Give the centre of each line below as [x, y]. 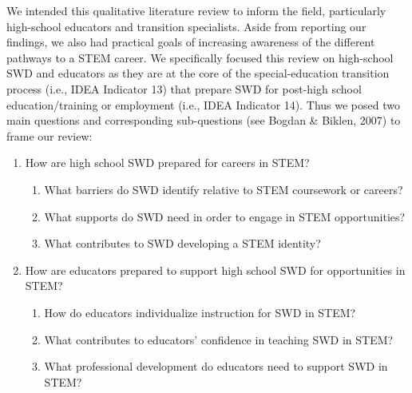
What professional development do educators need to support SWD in [216, 366]
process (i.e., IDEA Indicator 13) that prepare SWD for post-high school [184, 88]
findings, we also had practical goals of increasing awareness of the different [191, 42]
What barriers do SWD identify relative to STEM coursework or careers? [224, 189]
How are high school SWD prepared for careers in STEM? [167, 163]
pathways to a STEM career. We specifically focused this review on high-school [200, 57]
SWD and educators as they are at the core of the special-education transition [198, 73]
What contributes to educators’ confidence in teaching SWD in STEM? [219, 339]
